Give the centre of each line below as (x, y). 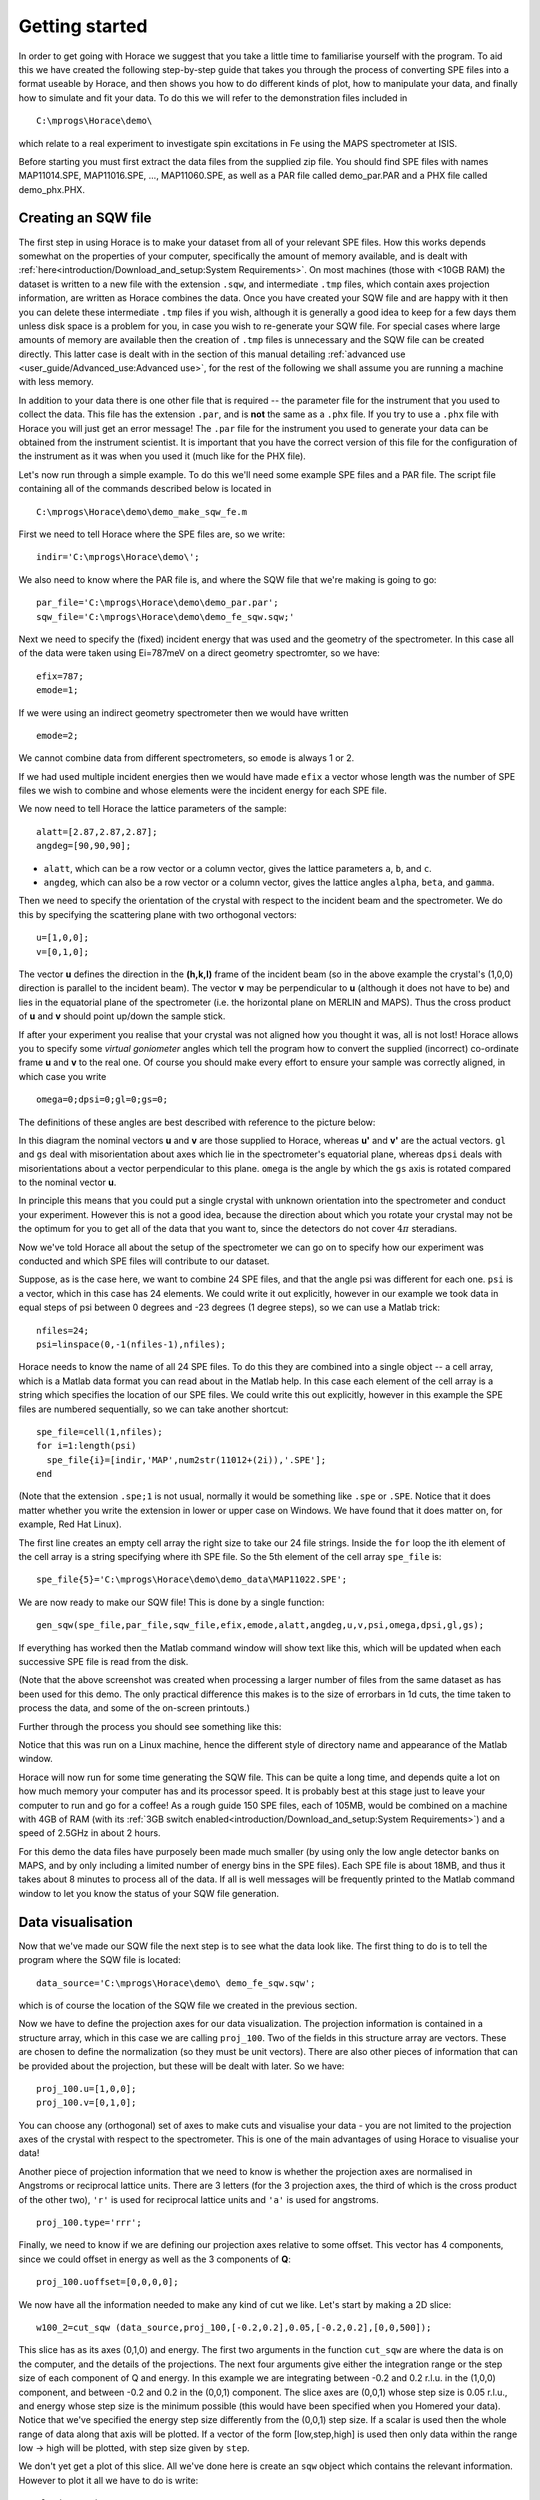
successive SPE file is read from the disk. (103, 1661)
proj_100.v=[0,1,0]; (86, 2103)
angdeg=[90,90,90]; (84, 846)
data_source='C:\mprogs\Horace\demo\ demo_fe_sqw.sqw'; (176, 1983)
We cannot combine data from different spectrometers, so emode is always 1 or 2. (186, 758)
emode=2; (57, 735)
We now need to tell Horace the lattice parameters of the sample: (152, 809)
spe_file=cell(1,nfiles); (100, 1431)
